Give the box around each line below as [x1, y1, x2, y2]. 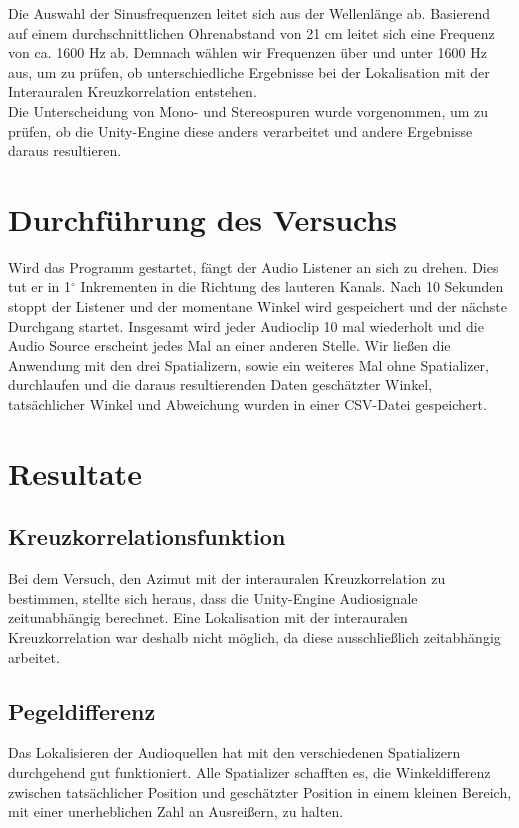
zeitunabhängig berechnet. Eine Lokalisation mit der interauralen [8, 607, 408, 628]
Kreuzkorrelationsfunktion [8, 521, 286, 552]
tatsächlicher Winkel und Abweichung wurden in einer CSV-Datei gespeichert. [8, 394, 487, 415]
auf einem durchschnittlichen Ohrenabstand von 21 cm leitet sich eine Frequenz [8, 22, 495, 43]
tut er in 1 [8, 276, 72, 297]
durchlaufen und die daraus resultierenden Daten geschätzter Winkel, [8, 374, 433, 395]
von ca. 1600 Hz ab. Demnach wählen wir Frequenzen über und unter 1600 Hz [8, 42, 487, 63]
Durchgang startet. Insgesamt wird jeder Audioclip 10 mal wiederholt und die [8, 315, 484, 336]
